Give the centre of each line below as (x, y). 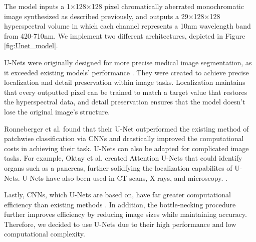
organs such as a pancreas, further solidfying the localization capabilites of (118, 167)
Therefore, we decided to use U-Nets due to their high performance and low (120, 224)
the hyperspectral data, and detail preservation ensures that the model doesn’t (125, 102)
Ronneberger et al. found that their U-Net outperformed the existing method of (126, 128)
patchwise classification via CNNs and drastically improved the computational (124, 138)
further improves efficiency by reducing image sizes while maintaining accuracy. (125, 214)
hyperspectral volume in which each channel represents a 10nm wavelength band (127, 26)
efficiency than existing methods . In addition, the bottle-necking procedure (120, 204)
